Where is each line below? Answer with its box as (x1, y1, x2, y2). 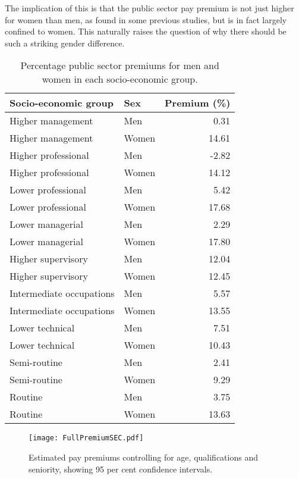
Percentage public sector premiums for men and (20, 58, 219, 73)
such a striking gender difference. (5, 36, 125, 49)
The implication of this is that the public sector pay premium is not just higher (5, 2, 294, 14)
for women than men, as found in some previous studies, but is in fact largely (5, 13, 287, 26)
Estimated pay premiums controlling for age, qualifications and (29, 451, 258, 464)
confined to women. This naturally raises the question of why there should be (5, 25, 287, 37)
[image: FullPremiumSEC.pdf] (29, 434, 144, 443)
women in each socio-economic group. (42, 72, 198, 86)
